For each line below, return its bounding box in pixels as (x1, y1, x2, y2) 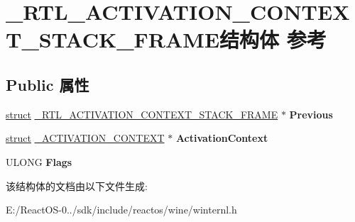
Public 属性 (6, 73, 89, 95)
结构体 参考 (219, 25, 327, 54)
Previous (289, 106, 333, 121)
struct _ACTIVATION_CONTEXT (6, 131, 165, 145)
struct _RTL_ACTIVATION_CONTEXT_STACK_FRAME (6, 106, 278, 121)
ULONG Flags (6, 154, 72, 169)
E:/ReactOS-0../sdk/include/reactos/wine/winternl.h (6, 202, 237, 217)
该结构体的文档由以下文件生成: (6, 178, 148, 193)
